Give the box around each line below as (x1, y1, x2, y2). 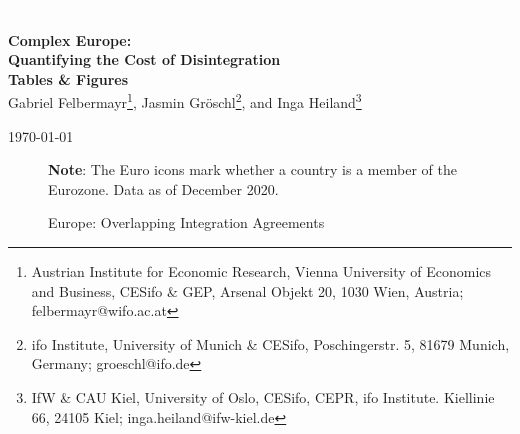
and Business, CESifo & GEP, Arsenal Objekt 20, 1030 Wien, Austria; (31, 280, 464, 301)
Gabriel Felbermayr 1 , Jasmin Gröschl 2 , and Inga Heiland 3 (8, 89, 362, 113)
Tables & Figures (8, 68, 129, 89)
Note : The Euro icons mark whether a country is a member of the (48, 159, 457, 180)
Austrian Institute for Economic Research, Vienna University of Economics (31, 261, 492, 281)
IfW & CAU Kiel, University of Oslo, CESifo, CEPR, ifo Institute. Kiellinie (31, 386, 495, 407)
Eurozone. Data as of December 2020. (48, 178, 279, 199)
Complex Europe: (8, 29, 132, 50)
